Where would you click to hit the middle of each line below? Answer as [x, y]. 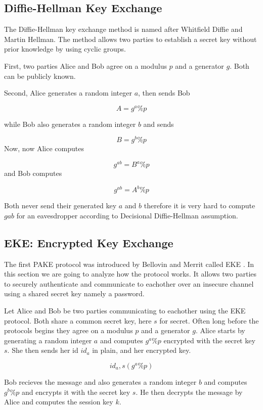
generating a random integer [48, 340]
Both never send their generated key [60, 206]
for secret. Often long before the [209, 320]
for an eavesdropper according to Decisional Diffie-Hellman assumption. [127, 215]
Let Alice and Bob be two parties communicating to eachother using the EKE [125, 310]
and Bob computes [33, 173]
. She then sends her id [43, 350]
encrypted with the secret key [209, 340]
